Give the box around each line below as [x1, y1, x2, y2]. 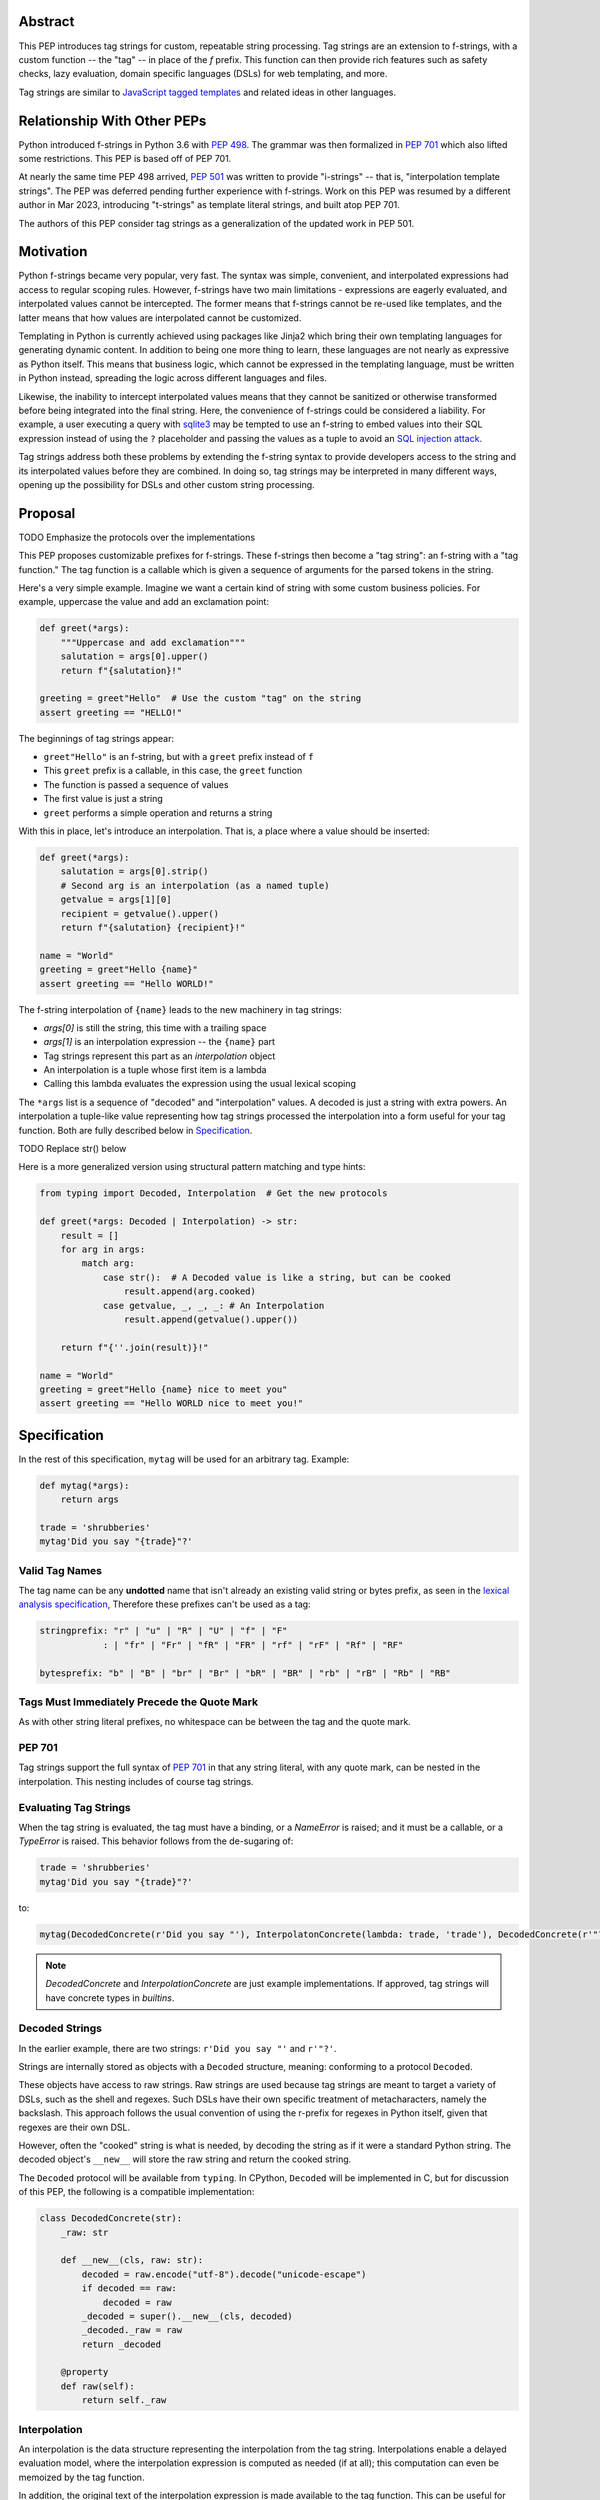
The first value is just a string [43, 793, 164, 805]
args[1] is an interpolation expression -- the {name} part [43, 1036, 275, 1048]
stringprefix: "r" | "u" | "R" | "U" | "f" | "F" [39, 1625, 288, 1637]
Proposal [18, 505, 76, 522]
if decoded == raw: [81, 2283, 177, 2294]
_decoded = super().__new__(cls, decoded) [81, 2310, 294, 2322]
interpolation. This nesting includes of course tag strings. [18, 1775, 254, 1787]
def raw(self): [60, 2380, 135, 2392]
